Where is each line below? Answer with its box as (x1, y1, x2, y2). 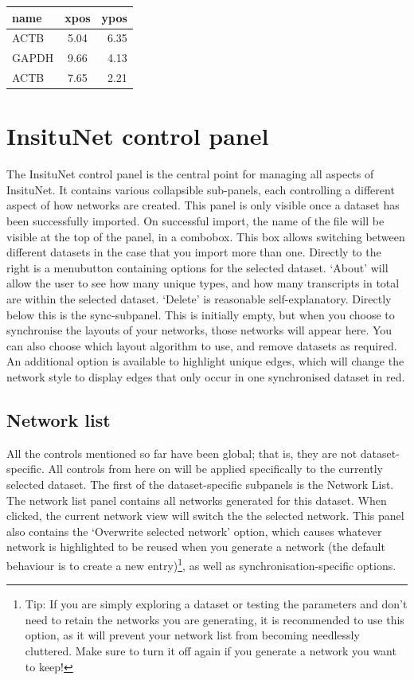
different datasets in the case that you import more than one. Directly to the (6, 244, 381, 260)
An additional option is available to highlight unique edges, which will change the (6, 353, 404, 369)
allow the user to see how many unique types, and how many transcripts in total (6, 275, 400, 291)
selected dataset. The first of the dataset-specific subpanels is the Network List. (6, 475, 394, 492)
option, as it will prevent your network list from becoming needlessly (25, 627, 360, 643)
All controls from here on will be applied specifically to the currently (48, 460, 383, 477)
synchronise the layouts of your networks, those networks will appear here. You (6, 322, 393, 338)
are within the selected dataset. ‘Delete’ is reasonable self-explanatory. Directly (6, 291, 392, 307)
